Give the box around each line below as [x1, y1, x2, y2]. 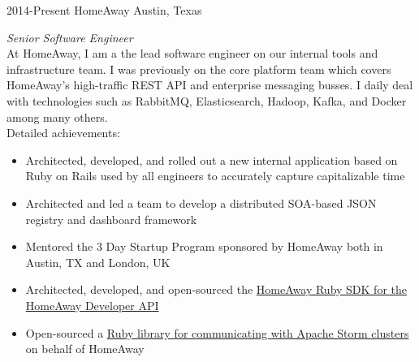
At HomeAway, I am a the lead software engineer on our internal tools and [6, 45, 378, 62]
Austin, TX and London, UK [25, 253, 171, 270]
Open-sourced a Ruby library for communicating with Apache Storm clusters [25, 324, 409, 341]
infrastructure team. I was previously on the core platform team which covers [6, 60, 391, 77]
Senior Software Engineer [6, 28, 133, 45]
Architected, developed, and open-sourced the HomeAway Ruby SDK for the [25, 281, 407, 298]
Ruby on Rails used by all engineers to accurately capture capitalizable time [25, 167, 405, 184]
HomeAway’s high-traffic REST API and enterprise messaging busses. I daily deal [6, 76, 413, 93]
